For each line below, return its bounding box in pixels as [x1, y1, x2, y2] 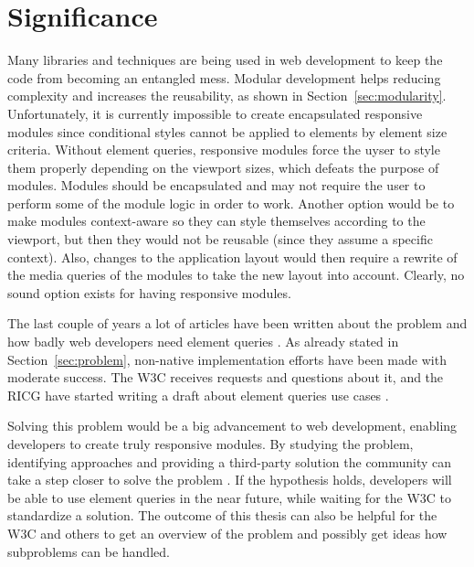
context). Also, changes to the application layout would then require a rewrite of [7, 247, 458, 266]
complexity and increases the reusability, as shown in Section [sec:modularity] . [7, 86, 447, 105]
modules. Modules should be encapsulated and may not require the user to [7, 176, 426, 195]
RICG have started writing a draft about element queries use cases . [7, 385, 389, 404]
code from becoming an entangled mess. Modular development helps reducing [7, 68, 441, 87]
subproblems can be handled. [7, 541, 170, 561]
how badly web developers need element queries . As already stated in [7, 332, 399, 351]
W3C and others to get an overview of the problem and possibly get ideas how [7, 523, 448, 542]
